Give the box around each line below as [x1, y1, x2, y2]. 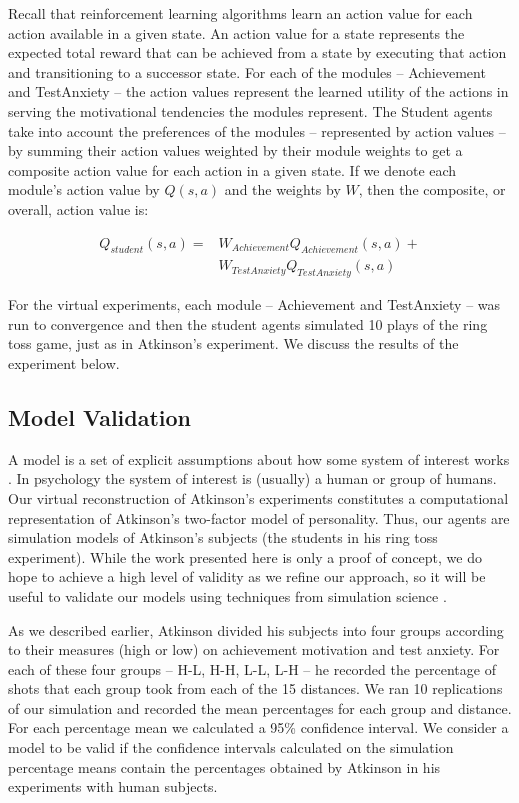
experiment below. [8, 352, 120, 373]
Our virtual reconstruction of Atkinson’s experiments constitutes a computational [8, 487, 509, 508]
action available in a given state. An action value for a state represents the [8, 22, 465, 43]
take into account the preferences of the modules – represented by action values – [8, 120, 506, 141]
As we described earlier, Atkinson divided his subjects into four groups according [8, 619, 504, 640]
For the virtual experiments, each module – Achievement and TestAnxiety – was [8, 294, 501, 315]
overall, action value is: [8, 198, 149, 219]
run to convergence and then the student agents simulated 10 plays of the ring [8, 313, 488, 334]
